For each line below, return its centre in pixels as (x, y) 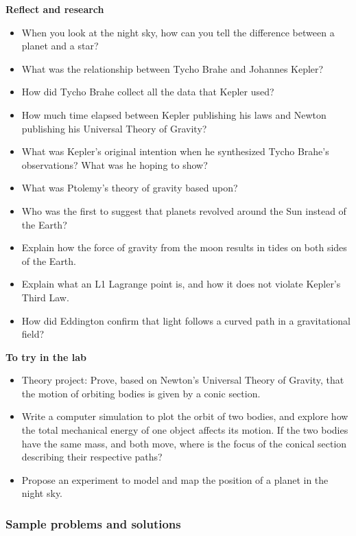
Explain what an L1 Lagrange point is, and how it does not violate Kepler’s (181, 284)
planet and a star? (60, 46)
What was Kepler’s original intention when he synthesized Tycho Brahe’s (175, 151)
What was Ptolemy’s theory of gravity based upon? (130, 188)
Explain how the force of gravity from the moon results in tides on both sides (184, 247)
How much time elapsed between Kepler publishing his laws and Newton (174, 114)
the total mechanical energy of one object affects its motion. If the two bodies (185, 430)
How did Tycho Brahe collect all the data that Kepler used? (148, 92)
